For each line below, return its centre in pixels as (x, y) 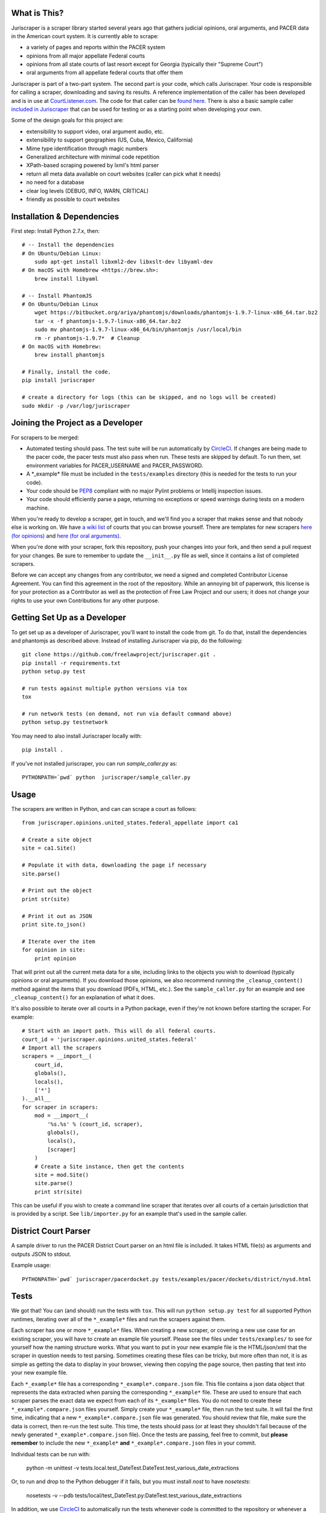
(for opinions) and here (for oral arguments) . (66, 536)
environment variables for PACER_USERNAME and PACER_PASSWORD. (115, 465)
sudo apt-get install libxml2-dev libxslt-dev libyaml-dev (123, 262)
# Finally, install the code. (67, 372)
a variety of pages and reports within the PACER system (96, 47)
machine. (38, 508)
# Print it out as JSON (57, 916)
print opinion (55, 958)
